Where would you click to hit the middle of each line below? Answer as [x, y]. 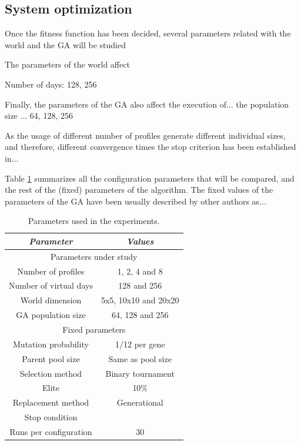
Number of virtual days [51, 285]
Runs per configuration [51, 431]
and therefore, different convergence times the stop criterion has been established [150, 147]
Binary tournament [140, 373]
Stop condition [51, 417]
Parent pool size [51, 358]
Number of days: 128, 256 [51, 84]
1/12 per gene [140, 344]
